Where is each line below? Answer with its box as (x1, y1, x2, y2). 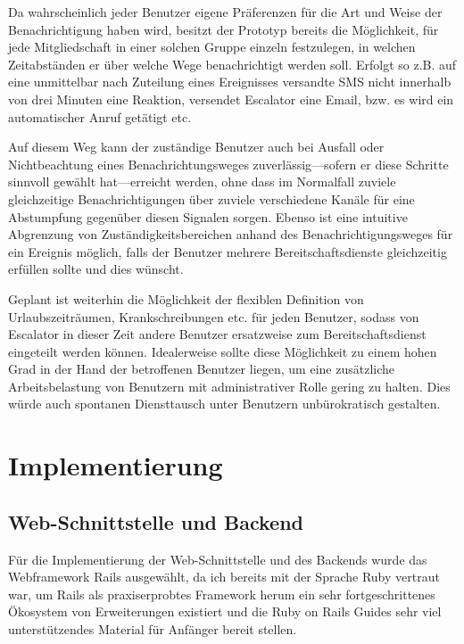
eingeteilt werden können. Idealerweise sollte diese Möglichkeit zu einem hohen (8, 342, 437, 360)
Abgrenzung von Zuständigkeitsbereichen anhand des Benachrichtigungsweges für (8, 225, 453, 244)
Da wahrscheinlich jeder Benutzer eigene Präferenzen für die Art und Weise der (8, 3, 443, 21)
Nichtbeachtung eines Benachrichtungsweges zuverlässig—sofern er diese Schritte (8, 154, 449, 173)
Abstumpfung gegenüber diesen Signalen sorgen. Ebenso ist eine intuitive (8, 207, 408, 226)
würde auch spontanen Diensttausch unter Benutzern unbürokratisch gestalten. (8, 394, 441, 413)
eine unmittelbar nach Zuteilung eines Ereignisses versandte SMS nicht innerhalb (8, 72, 452, 91)
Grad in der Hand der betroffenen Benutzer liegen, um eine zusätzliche (8, 359, 394, 378)
